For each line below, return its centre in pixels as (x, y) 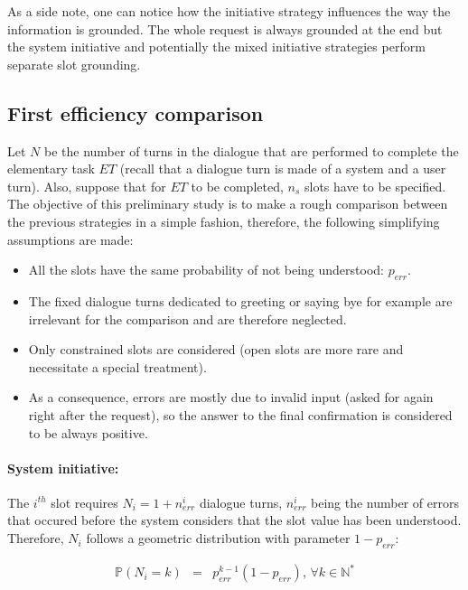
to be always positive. (88, 432)
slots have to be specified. (375, 186)
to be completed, (237, 186)
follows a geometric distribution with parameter (218, 538)
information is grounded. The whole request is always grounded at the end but (225, 28)
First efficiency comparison (136, 112)
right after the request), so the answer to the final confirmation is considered (240, 414)
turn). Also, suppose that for (87, 186)
